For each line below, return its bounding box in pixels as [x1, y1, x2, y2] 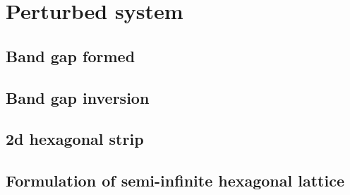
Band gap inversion [6, 86, 150, 108]
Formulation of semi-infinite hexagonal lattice [6, 170, 344, 191]
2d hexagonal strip [6, 128, 144, 150]
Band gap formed [6, 45, 135, 66]
